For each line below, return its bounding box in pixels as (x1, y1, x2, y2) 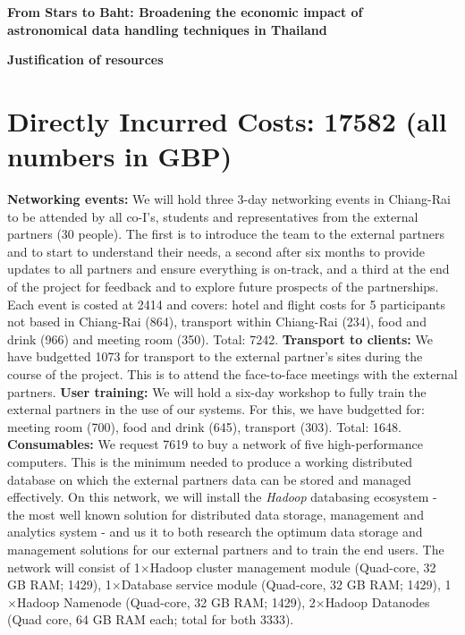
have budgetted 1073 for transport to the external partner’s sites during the (7, 347, 423, 366)
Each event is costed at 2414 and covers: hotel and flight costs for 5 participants (7, 294, 445, 313)
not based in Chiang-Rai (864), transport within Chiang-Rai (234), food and (7, 312, 427, 331)
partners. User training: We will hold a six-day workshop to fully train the (7, 382, 427, 401)
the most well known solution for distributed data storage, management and (7, 504, 424, 523)
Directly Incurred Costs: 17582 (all (7, 102, 447, 139)
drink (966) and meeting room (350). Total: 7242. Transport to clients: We (7, 329, 433, 348)
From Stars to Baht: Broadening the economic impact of (7, 3, 363, 21)
